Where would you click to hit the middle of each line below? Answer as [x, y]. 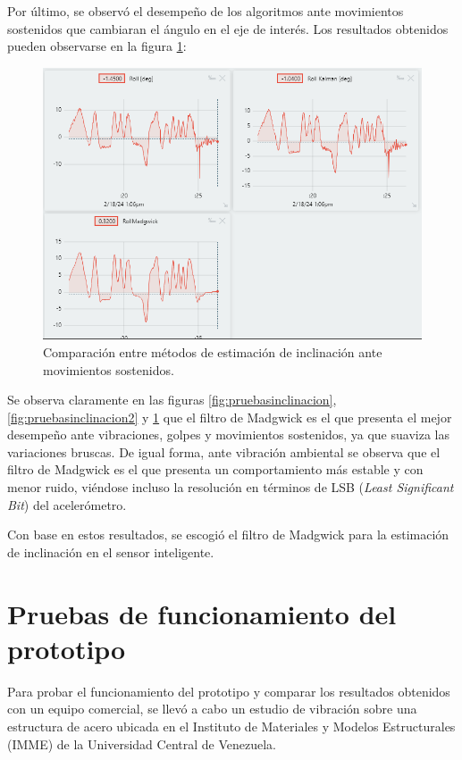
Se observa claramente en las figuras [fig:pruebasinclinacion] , [172, 400]
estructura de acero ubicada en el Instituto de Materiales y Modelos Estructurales [231, 726]
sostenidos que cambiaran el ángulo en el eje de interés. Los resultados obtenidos [228, 28]
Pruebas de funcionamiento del [202, 613]
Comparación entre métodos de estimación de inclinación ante [213, 351]
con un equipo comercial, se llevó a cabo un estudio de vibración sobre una [212, 709]
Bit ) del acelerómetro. [67, 504]
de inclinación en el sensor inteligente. [111, 551]
